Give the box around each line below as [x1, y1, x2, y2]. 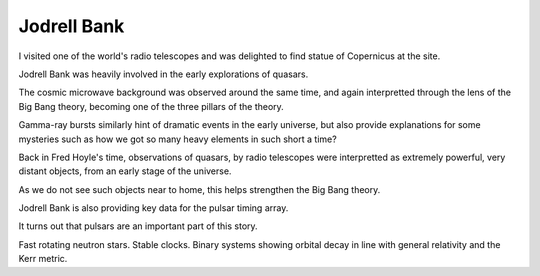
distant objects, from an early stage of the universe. [18, 165, 232, 177]
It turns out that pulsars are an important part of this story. [18, 220, 259, 232]
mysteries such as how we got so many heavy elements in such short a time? [18, 133, 337, 145]
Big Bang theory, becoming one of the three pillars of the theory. [18, 100, 284, 112]
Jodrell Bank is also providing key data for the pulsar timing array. [18, 202, 289, 214]
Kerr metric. [18, 253, 68, 265]
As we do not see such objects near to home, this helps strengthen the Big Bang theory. [18, 183, 381, 195]
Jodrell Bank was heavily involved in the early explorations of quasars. [18, 68, 309, 80]
